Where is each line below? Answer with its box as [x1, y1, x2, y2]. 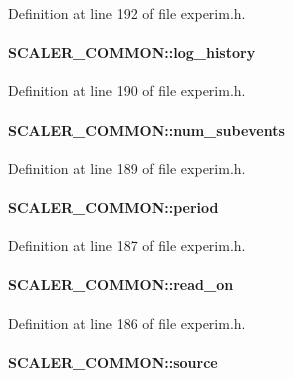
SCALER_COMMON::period [8, 196, 219, 217]
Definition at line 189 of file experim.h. [8, 157, 246, 178]
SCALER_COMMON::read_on [8, 274, 234, 295]
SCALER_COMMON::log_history [8, 42, 256, 63]
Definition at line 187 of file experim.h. [8, 235, 246, 256]
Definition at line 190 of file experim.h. [8, 80, 246, 101]
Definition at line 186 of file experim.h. [8, 312, 246, 333]
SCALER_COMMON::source [8, 351, 218, 372]
